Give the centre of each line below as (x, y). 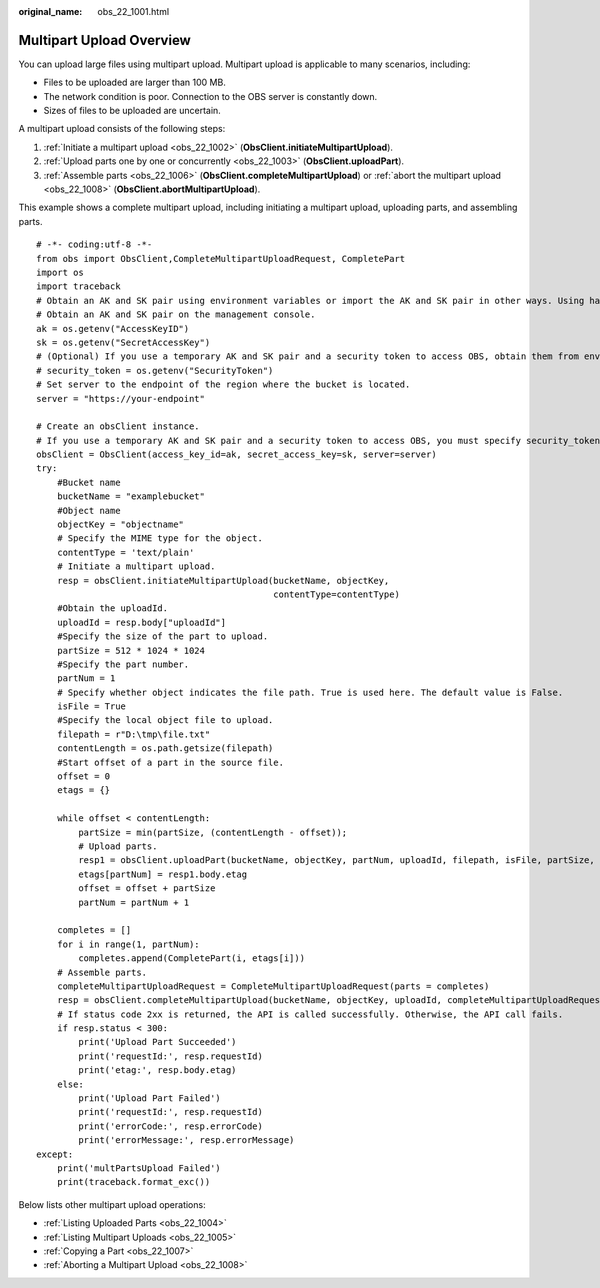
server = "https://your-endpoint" (120, 398)
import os (60, 272)
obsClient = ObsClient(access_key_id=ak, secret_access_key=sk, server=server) (236, 454)
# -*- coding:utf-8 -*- (94, 244)
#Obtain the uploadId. (112, 608)
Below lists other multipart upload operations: (112, 1204)
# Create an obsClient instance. (118, 426)
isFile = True (91, 706)
